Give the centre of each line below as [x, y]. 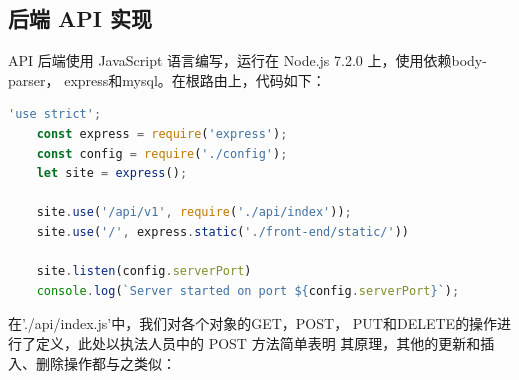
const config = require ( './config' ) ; [162, 153]
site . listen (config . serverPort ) [144, 271]
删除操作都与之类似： [105, 362]
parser [27, 79]
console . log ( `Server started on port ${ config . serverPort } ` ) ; [248, 290]
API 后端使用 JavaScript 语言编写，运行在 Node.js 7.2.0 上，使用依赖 [230, 60]
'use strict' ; [55, 114]
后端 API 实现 [80, 18]
